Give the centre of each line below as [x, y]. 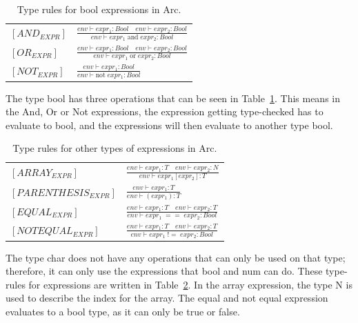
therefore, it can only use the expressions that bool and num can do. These [164, 271]
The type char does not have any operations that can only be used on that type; [176, 257]
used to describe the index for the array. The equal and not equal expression [167, 298]
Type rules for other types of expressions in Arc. [115, 148]
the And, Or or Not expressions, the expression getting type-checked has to [165, 111]
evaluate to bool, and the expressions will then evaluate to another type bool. [169, 125]
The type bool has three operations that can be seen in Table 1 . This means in [173, 98]
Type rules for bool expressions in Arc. [99, 9]
